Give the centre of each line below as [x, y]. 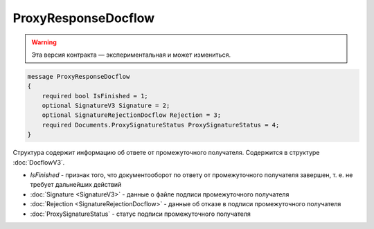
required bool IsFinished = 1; [95, 96]
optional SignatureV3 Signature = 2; [106, 106]
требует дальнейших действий [76, 185]
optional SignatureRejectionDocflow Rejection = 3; [132, 115]
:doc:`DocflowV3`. [39, 162]
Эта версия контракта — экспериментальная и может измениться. [131, 55]
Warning [44, 42]
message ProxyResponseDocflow [79, 76]
